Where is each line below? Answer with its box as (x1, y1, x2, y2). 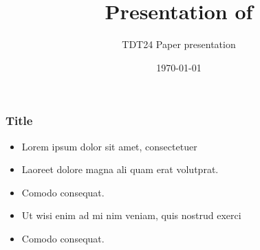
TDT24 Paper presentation (122, 37, 236, 52)
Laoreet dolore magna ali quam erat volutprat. (21, 162, 219, 177)
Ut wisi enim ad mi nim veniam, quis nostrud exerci (21, 208, 241, 223)
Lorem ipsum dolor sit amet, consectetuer (21, 139, 197, 153)
